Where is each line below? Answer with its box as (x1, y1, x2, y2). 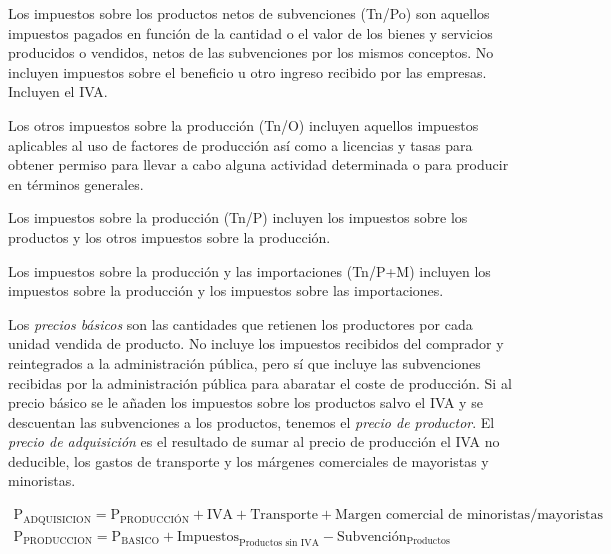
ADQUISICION (23, 514, 92, 525)
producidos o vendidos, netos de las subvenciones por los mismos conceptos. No (8, 42, 494, 63)
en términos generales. (8, 173, 144, 194)
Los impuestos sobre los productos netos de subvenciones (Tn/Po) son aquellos (8, 3, 490, 23)
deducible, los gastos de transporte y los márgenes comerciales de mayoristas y (8, 450, 489, 471)
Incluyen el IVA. (8, 81, 108, 102)
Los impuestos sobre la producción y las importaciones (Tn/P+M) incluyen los (8, 260, 491, 281)
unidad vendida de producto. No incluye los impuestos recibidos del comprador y (8, 333, 504, 354)
